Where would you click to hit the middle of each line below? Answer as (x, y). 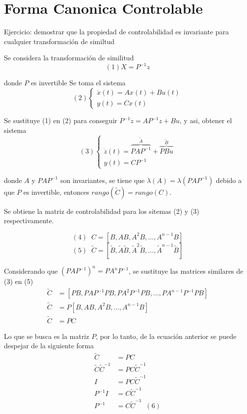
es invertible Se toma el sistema (78, 83)
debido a (229, 180)
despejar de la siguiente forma (49, 346)
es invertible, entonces (56, 192)
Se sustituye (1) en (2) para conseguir (61, 120)
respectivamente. (29, 220)
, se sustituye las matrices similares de (186, 271)
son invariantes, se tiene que (102, 180)
